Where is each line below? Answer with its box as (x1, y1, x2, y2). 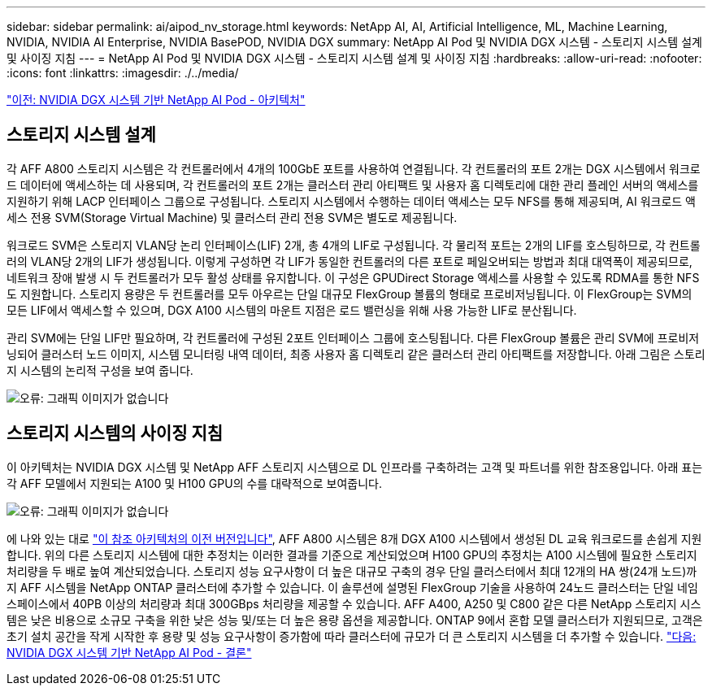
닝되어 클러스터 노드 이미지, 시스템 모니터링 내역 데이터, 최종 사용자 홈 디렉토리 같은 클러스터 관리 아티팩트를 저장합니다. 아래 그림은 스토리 (7, 346, 705, 361)
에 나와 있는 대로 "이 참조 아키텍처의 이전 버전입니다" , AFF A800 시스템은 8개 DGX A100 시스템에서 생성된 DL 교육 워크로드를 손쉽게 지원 (7, 531, 702, 546)
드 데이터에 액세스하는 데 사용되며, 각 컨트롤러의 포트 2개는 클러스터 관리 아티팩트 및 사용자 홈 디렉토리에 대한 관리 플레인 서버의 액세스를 (7, 177, 699, 192)
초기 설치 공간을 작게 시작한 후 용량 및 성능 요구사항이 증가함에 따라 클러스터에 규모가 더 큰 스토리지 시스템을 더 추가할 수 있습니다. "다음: (7, 629, 697, 643)
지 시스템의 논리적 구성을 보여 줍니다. (7, 363, 193, 377)
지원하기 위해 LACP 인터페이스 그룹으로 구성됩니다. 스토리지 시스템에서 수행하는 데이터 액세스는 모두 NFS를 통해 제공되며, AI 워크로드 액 (7, 194, 696, 208)
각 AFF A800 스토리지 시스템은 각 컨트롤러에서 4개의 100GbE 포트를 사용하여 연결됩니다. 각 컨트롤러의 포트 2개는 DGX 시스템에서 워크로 (7, 161, 701, 176)
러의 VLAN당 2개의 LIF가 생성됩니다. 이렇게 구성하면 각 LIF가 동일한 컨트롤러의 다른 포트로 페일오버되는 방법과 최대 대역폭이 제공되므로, (7, 254, 692, 268)
